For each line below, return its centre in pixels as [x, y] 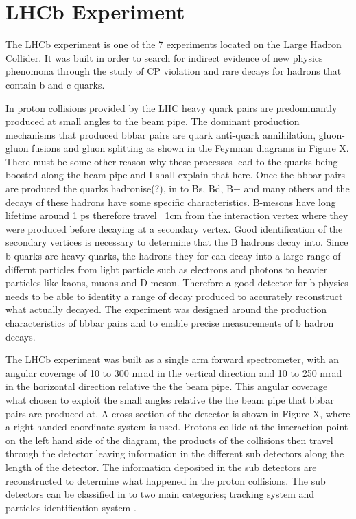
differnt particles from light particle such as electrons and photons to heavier [167, 269]
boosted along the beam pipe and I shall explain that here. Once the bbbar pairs [176, 175]
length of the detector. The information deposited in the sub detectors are [161, 466]
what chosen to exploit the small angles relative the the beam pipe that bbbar [170, 399]
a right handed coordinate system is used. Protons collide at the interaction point [177, 427]
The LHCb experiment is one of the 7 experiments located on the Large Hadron [174, 44]
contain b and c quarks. [55, 84]
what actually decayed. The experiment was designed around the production [166, 309]
